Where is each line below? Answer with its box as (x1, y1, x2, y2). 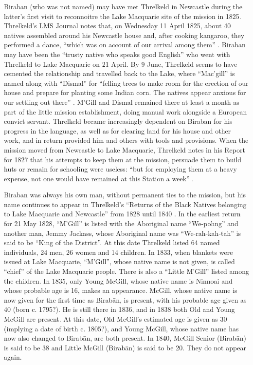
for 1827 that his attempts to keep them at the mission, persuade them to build (4, 154, 242, 164)
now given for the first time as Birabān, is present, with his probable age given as (4, 294, 247, 305)
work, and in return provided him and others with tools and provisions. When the (4, 135, 249, 145)
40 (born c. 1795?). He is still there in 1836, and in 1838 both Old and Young (4, 304, 235, 314)
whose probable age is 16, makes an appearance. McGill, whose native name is (4, 285, 237, 295)
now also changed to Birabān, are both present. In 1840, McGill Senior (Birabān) (4, 333, 246, 343)
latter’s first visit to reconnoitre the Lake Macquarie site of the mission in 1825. (4, 11, 241, 21)
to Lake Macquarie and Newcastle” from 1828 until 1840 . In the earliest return (4, 209, 241, 219)
